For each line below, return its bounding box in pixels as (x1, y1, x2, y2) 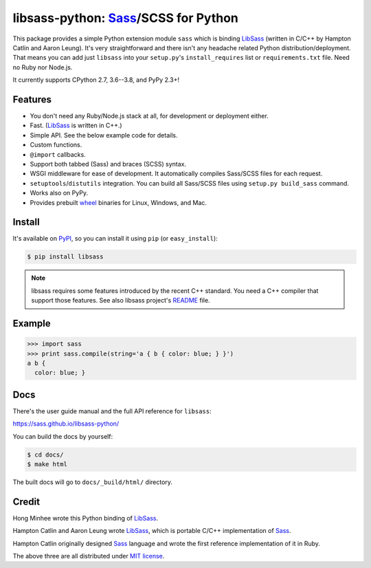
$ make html (27, 461, 68, 468)
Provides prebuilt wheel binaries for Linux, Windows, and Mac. (30, 198, 207, 206)
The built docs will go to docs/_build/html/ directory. (12, 478, 173, 486)
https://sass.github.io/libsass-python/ (12, 419, 120, 428)
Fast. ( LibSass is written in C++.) (30, 121, 123, 130)
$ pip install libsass (27, 253, 104, 261)
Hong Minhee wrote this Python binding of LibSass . (12, 514, 158, 522)
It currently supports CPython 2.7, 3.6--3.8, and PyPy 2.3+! (12, 76, 180, 84)
